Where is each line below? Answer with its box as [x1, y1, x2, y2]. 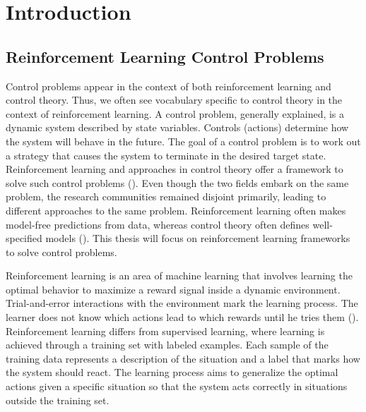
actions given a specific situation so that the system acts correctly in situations [6, 379, 348, 394]
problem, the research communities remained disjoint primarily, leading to [6, 189, 326, 204]
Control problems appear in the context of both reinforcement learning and [6, 78, 331, 93]
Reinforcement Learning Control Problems [6, 45, 324, 67]
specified [6, 231, 42, 246]
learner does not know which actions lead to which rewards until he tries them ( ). [6, 310, 359, 325]
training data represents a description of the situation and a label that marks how [6, 351, 360, 365]
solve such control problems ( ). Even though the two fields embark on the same [6, 175, 349, 190]
